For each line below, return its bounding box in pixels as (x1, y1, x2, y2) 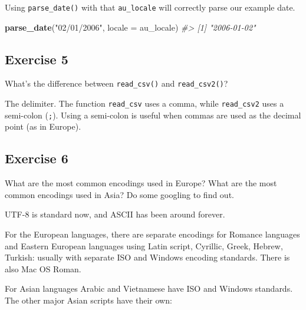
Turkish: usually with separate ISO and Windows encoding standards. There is (5, 251, 290, 263)
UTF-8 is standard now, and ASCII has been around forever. (5, 208, 225, 220)
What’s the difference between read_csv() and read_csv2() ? (5, 77, 228, 90)
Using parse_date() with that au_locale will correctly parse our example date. (5, 1, 295, 13)
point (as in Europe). (5, 120, 81, 133)
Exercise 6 (5, 149, 68, 167)
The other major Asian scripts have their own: (5, 293, 172, 306)
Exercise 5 (5, 50, 68, 68)
